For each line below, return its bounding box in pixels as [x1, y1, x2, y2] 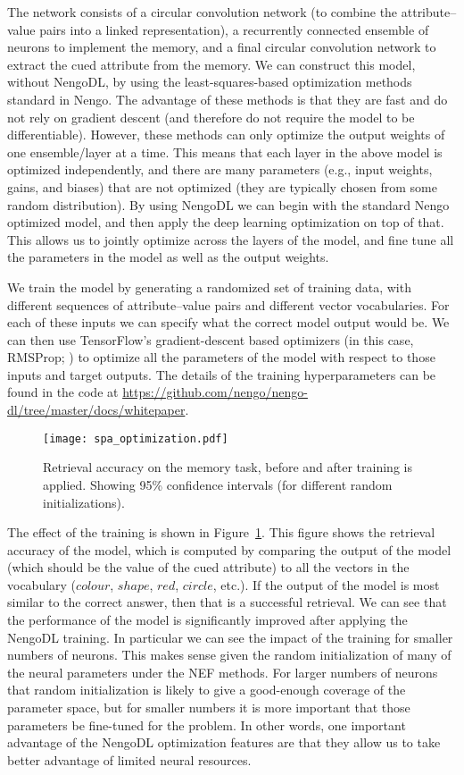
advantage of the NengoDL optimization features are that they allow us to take [7, 733, 441, 752]
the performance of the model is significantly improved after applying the [7, 611, 408, 629]
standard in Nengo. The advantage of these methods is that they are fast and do [7, 89, 448, 108]
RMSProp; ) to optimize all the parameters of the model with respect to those [7, 348, 435, 366]
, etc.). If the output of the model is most [212, 575, 440, 594]
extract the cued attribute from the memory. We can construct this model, [7, 55, 416, 73]
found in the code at [7, 383, 119, 401]
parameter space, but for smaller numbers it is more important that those [7, 698, 410, 717]
